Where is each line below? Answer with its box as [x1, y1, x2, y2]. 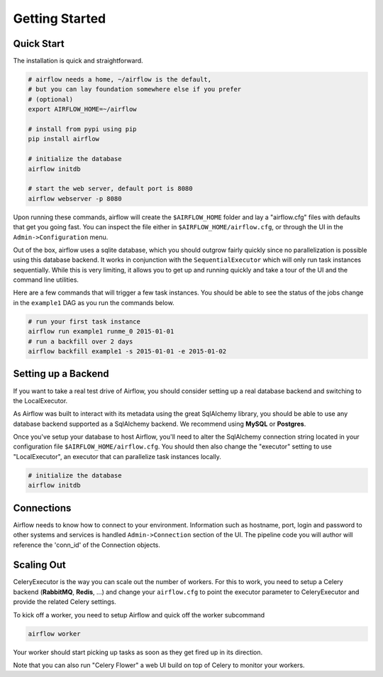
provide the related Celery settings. [13, 598, 116, 606]
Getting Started [13, 11, 106, 26]
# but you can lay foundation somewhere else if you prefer [28, 85, 242, 94]
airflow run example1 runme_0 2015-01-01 [28, 327, 174, 336]
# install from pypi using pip [28, 125, 138, 133]
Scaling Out [13, 559, 67, 571]
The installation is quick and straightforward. [13, 57, 143, 65]
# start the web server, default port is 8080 [28, 185, 193, 193]
